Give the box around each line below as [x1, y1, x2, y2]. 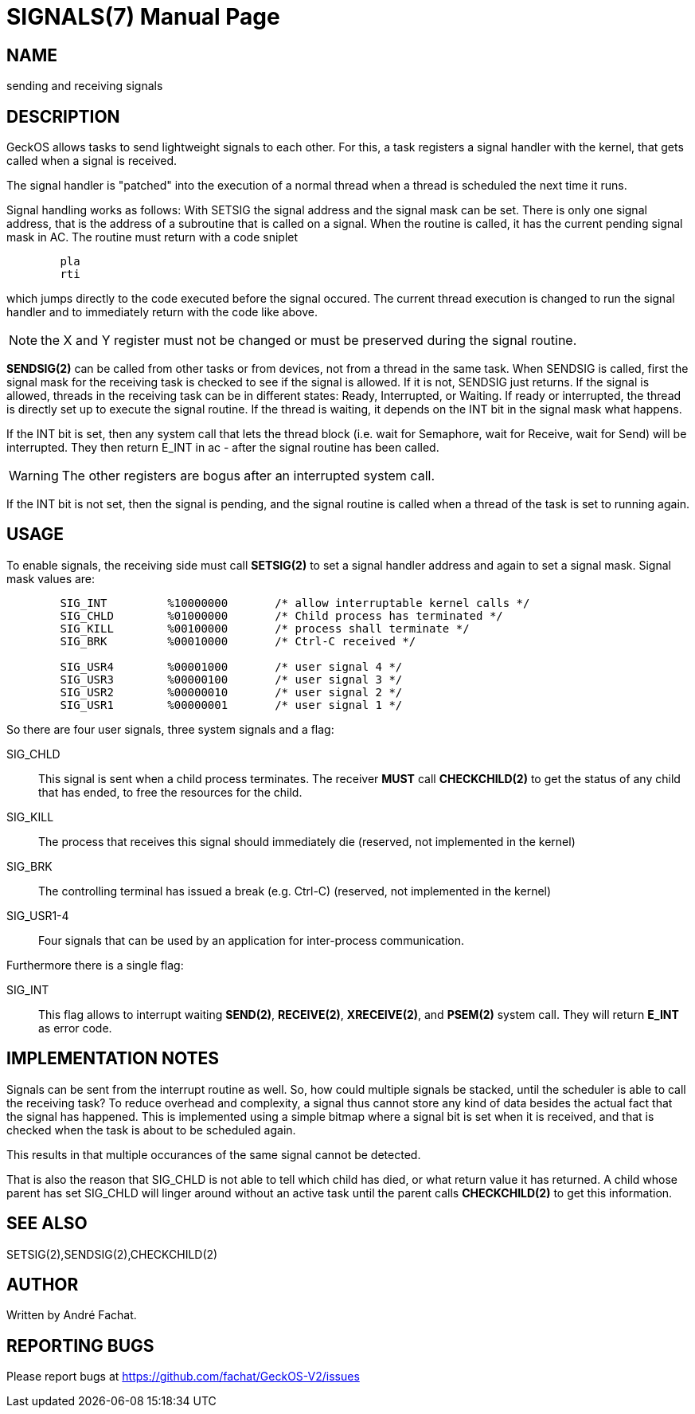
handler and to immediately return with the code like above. [6, 305, 318, 319]
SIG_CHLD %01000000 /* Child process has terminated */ [60, 609, 503, 622]
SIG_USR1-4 [6, 908, 69, 922]
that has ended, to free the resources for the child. [38, 785, 303, 799]
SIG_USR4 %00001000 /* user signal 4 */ [60, 660, 403, 673]
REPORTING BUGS [6, 1335, 154, 1356]
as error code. [38, 1020, 112, 1035]
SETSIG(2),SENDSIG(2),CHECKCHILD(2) [6, 1247, 218, 1261]
